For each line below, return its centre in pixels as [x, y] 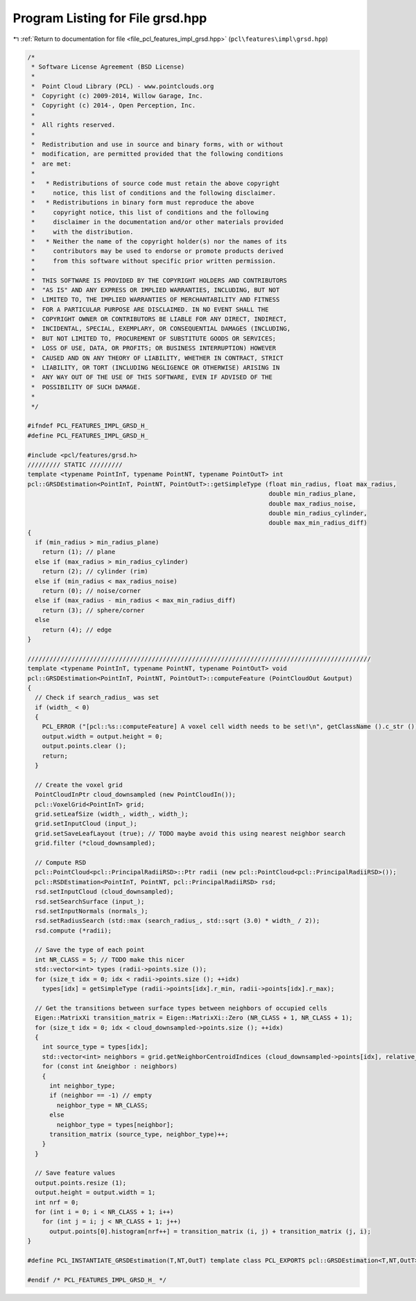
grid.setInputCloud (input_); [86, 824]
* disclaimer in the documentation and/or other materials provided [157, 222]
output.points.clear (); [84, 746]
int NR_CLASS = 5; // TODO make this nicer [110, 959]
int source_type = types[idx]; [95, 1047]
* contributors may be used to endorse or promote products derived [157, 251]
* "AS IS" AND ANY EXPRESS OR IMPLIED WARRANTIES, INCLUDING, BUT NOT [156, 290]
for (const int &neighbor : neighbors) [110, 1067]
